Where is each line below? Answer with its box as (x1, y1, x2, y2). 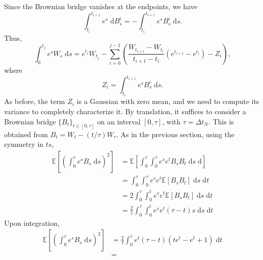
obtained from (4, 128, 48, 139)
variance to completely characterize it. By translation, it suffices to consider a (4, 106, 246, 117)
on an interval (97, 116, 141, 126)
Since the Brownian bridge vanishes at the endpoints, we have (4, 1, 197, 11)
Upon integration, (4, 217, 60, 228)
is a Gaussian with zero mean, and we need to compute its (76, 96, 259, 107)
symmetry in (4, 139, 44, 149)
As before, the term (4, 96, 65, 107)
